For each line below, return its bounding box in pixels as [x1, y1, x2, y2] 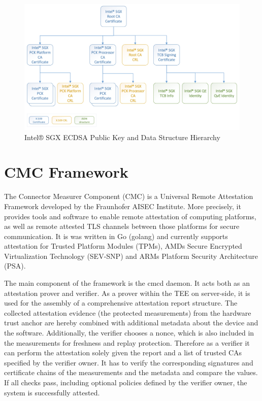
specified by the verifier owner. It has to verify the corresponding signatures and [4, 357, 253, 367]
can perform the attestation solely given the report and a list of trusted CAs [4, 347, 242, 358]
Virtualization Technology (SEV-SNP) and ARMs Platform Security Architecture [4, 250, 258, 261]
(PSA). [4, 260, 26, 271]
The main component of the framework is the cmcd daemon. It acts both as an [4, 278, 250, 288]
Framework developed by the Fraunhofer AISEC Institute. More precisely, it [4, 201, 241, 211]
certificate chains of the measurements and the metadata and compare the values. [4, 367, 258, 378]
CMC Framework [4, 161, 128, 182]
